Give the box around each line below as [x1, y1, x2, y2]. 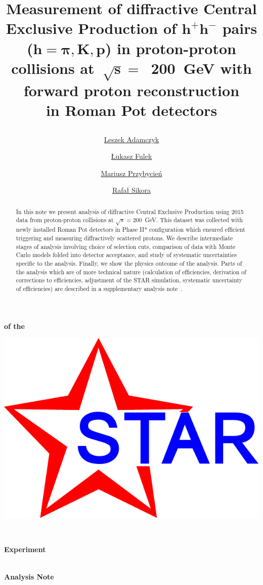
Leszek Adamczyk [104, 134, 159, 144]
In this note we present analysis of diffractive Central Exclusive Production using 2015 [16, 207, 244, 216]
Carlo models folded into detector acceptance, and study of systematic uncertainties [16, 250, 237, 259]
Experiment [4, 544, 46, 555]
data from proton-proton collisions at [16, 216, 114, 224]
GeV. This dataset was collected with [145, 216, 243, 224]
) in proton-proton [105, 37, 236, 58]
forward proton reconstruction [23, 80, 240, 101]
